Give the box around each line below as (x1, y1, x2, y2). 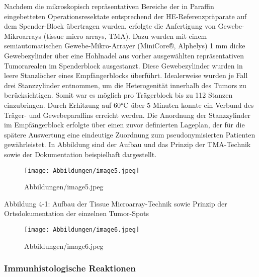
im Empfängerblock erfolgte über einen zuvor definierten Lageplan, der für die (4, 119, 245, 130)
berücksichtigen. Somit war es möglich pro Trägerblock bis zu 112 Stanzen (4, 90, 233, 100)
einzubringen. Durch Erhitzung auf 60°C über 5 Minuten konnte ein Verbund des (4, 99, 254, 110)
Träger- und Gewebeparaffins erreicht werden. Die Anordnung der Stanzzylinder (4, 109, 250, 120)
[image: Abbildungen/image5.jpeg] (24, 167, 140, 174)
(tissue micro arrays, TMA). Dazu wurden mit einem (43, 30, 207, 41)
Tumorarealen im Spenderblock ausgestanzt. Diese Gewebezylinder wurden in (4, 60, 243, 71)
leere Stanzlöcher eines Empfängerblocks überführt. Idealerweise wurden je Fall (4, 70, 248, 81)
